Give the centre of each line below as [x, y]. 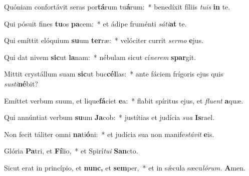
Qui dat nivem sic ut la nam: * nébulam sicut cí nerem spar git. [100, 57]
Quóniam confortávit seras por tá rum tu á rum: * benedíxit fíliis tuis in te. [117, 6]
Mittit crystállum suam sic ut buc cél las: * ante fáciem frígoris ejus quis [114, 74]
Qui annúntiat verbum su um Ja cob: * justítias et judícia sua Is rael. [109, 117]
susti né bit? [21, 83]
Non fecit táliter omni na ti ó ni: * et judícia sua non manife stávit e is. [109, 134]
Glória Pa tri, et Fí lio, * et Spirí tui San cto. [71, 151]
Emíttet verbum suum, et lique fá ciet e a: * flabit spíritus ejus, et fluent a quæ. [124, 100]
